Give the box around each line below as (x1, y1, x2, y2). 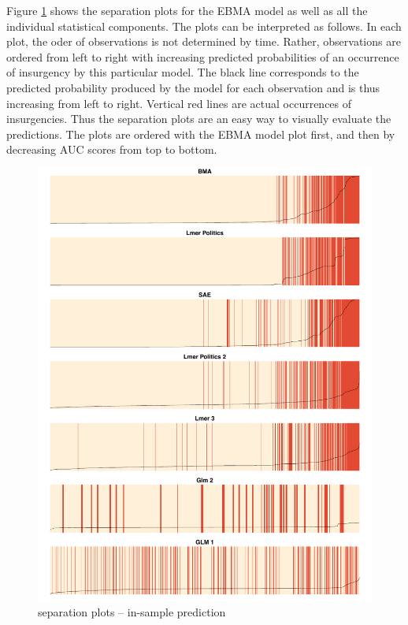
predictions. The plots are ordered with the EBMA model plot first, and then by (6, 125, 395, 142)
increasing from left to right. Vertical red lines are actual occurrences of (6, 95, 352, 111)
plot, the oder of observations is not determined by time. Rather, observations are (6, 33, 401, 50)
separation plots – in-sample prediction (38, 604, 226, 620)
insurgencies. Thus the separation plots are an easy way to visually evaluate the (6, 110, 391, 127)
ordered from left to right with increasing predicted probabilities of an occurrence (6, 48, 399, 65)
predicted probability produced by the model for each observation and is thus (6, 79, 380, 95)
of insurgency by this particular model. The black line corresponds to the (6, 64, 359, 80)
